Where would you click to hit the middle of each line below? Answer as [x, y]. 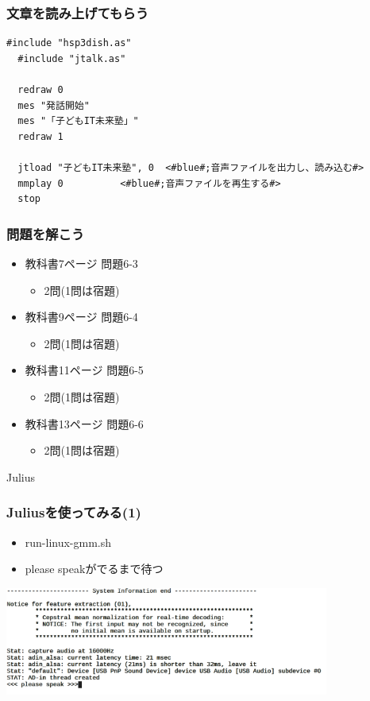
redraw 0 [40, 90]
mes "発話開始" [54, 105]
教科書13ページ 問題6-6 [84, 423]
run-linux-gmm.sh [68, 542]
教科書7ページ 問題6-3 [81, 263]
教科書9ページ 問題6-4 [81, 317]
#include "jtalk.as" [72, 58]
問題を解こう [46, 233]
